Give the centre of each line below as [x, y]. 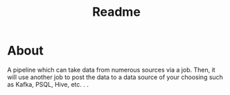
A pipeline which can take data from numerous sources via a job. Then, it [112, 70]
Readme [116, 12]
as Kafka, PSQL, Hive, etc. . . [48, 84]
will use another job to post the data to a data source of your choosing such [115, 77]
